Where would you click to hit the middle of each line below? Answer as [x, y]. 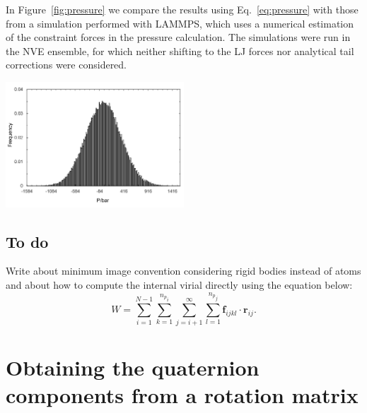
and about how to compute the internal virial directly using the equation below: [179, 285]
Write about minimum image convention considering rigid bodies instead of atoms [183, 271]
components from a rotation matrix [182, 395]
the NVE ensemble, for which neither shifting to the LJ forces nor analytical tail [180, 50]
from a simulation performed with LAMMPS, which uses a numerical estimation [180, 23]
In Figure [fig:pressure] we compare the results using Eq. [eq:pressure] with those [182, 9]
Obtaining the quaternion [133, 367]
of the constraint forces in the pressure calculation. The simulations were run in [178, 37]
